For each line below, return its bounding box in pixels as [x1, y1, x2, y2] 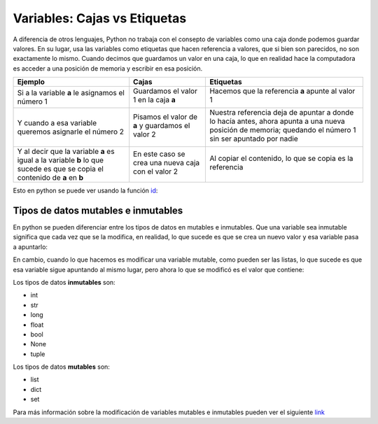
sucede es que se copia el [17, 164, 104, 174]
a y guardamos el [133, 121, 190, 131]
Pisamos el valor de [133, 112, 198, 122]
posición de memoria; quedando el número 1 [209, 125, 356, 135]
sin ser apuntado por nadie [209, 134, 299, 143]
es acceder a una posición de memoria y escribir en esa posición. [13, 64, 203, 73]
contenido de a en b [17, 173, 84, 183]
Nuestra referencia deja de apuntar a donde [209, 108, 354, 118]
